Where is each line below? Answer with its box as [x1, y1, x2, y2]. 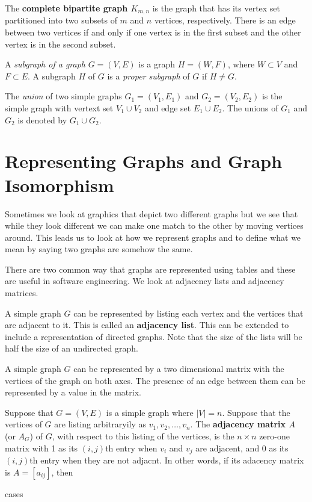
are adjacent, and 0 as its [195, 441, 289, 454]
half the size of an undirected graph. [5, 342, 138, 355]
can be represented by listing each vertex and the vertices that [73, 306, 304, 319]
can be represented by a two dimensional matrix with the [73, 362, 284, 375]
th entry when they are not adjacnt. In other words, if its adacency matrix [29, 454, 304, 466]
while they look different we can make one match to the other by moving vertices [5, 219, 304, 232]
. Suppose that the [222, 406, 290, 418]
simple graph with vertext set [5, 102, 114, 114]
